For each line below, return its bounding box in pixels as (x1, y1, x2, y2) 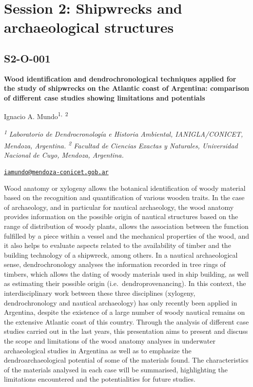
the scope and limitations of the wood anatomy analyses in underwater (4, 336, 215, 346)
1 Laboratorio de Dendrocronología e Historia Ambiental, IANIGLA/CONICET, (4, 127, 243, 139)
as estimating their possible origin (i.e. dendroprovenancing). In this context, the (4, 278, 246, 288)
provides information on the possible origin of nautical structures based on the (4, 211, 238, 222)
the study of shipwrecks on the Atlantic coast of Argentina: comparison (4, 83, 250, 93)
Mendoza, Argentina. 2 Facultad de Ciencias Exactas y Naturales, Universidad (4, 139, 238, 150)
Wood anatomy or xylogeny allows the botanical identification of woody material (4, 183, 246, 193)
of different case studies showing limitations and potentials (4, 92, 205, 102)
